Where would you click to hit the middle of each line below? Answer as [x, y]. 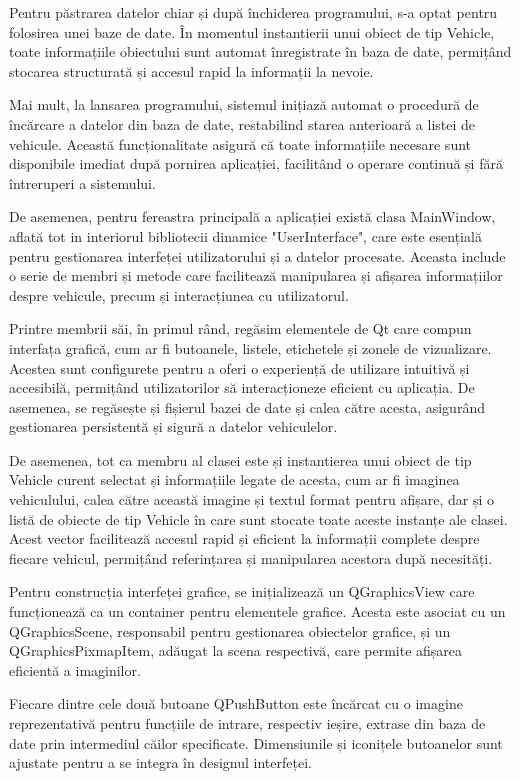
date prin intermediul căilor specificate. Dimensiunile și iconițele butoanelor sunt [256, 742]
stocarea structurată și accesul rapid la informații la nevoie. [191, 70]
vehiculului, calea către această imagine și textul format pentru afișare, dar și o [252, 499]
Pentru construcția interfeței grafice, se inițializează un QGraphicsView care [242, 591]
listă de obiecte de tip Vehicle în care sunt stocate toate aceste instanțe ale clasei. [258, 518]
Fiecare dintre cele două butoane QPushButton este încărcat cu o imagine [236, 703]
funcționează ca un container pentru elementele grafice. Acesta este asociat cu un [257, 611]
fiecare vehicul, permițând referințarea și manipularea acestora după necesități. [251, 557]
